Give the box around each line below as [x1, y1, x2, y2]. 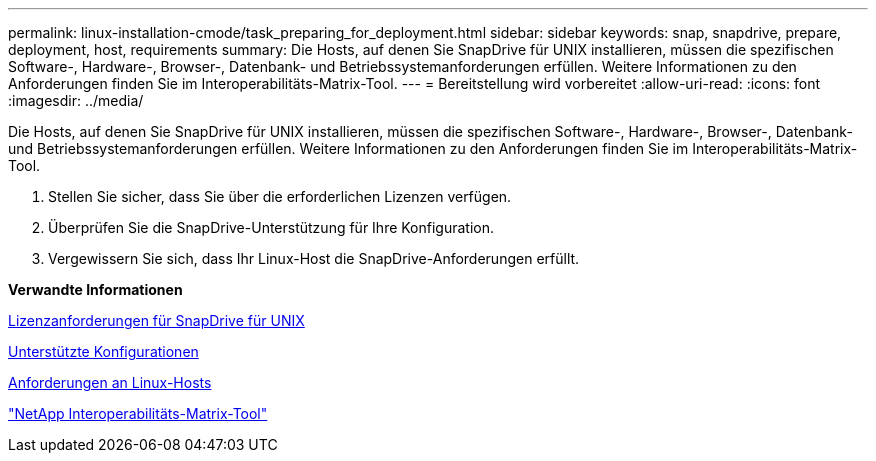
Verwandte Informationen [8, 281, 183, 298]
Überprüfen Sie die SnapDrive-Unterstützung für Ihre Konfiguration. [48, 219, 495, 236]
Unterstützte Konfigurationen [8, 343, 199, 360]
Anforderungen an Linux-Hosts [8, 374, 212, 391]
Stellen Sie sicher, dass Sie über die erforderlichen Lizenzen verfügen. [48, 188, 512, 205]
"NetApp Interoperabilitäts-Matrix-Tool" [8, 405, 268, 422]
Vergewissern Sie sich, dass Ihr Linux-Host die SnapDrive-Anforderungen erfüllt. [48, 250, 580, 267]
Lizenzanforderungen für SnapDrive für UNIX [8, 312, 305, 329]
